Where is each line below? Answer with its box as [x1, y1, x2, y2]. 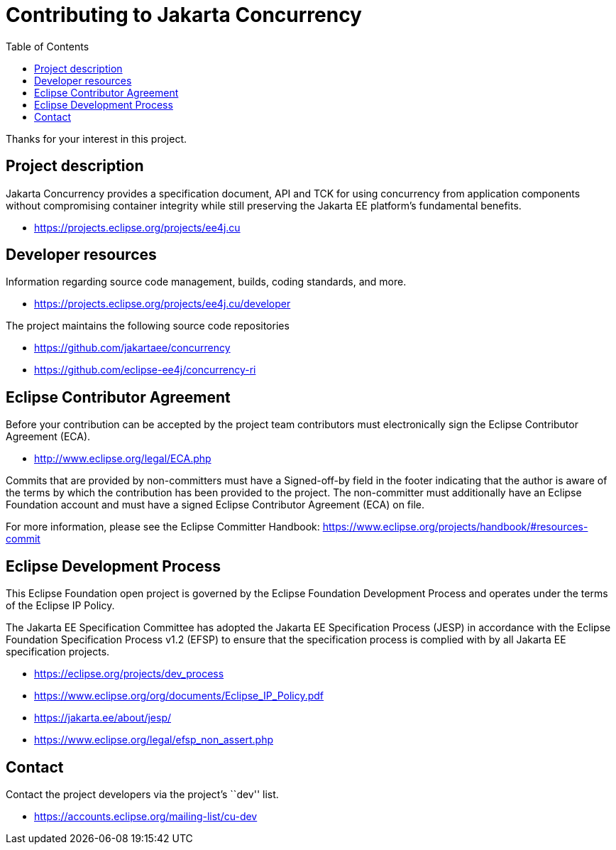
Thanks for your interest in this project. [6, 132, 187, 145]
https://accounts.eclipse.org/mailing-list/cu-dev [34, 810, 258, 822]
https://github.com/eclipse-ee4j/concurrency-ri [34, 364, 256, 376]
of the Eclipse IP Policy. [6, 599, 115, 612]
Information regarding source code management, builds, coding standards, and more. [6, 276, 407, 288]
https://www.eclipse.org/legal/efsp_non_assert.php [34, 734, 273, 746]
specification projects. [6, 645, 110, 658]
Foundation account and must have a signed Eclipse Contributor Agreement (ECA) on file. [6, 498, 424, 511]
